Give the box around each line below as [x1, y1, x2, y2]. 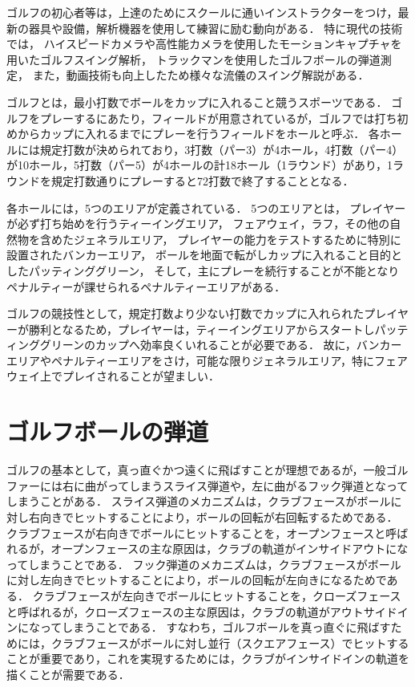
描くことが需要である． [6, 665, 130, 682]
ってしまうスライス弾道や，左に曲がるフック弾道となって [107, 477, 409, 494]
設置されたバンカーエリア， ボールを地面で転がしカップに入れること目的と [6, 246, 402, 263]
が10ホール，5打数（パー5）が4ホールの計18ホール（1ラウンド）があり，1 [6, 157, 393, 173]
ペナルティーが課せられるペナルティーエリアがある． [6, 278, 286, 295]
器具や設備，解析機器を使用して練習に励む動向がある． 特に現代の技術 [28, 19, 403, 36]
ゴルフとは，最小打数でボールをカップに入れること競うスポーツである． [6, 93, 388, 110]
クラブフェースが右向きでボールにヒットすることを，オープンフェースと [6, 524, 386, 541]
